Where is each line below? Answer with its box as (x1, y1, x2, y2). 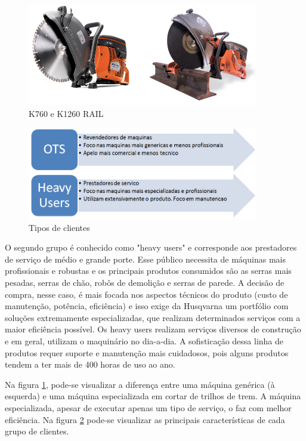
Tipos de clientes (29, 221, 90, 233)
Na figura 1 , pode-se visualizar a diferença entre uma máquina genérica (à (5, 378, 275, 390)
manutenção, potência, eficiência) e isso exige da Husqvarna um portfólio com (5, 300, 289, 312)
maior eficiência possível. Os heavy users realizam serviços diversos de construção (5, 323, 301, 335)
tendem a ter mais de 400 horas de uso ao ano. (5, 358, 175, 371)
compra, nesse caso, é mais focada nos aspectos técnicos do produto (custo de (5, 288, 288, 300)
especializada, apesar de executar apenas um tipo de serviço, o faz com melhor (5, 401, 292, 414)
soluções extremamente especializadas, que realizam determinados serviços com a (5, 311, 301, 323)
